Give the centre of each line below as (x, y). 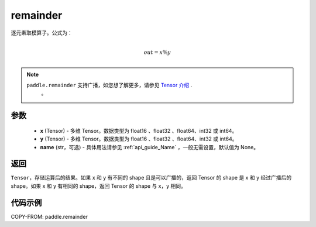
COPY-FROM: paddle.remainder (49, 216)
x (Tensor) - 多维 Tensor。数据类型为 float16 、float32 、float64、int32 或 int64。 (139, 130)
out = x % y (157, 52)
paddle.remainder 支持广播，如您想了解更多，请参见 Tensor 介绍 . (109, 85)
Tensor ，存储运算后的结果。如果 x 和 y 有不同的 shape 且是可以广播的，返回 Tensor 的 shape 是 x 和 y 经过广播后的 (151, 178)
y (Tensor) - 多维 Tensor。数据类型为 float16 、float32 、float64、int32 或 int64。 (139, 139)
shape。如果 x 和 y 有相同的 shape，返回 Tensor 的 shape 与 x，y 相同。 (99, 186)
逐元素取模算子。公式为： (42, 33)
